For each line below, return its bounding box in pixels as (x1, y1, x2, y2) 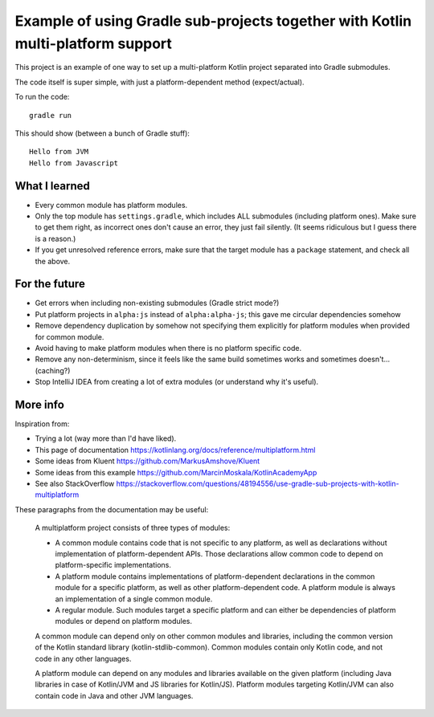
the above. (35, 256, 71, 266)
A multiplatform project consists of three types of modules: (35, 523, 231, 533)
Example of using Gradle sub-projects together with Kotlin (14, 12, 412, 30)
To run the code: (14, 92, 70, 102)
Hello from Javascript (29, 158, 119, 168)
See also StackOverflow (35, 479, 115, 489)
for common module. (35, 332, 104, 341)
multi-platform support (14, 35, 173, 52)
